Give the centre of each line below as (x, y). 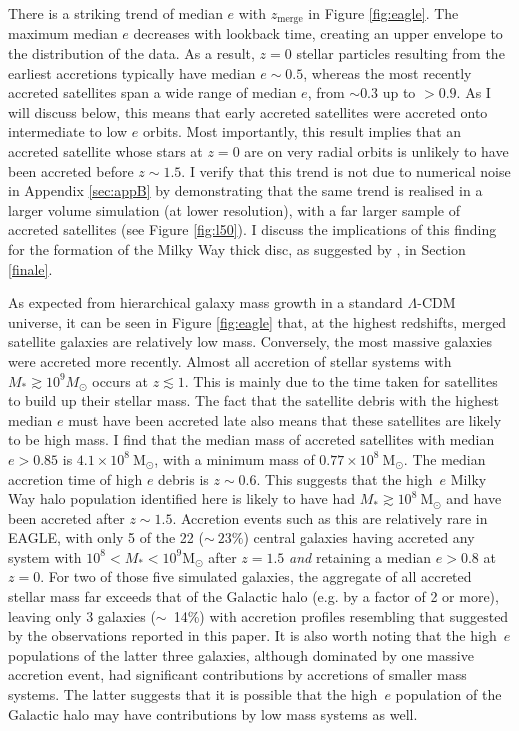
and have (474, 498)
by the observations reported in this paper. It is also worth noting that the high (252, 635)
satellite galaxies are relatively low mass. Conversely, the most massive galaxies (250, 341)
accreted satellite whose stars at (105, 151)
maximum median (63, 33)
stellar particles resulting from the (400, 53)
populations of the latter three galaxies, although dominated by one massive (241, 654)
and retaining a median (360, 556)
